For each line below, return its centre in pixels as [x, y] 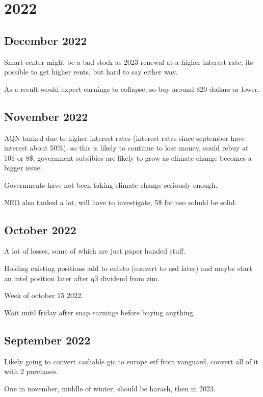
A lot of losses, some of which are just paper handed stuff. [95, 251]
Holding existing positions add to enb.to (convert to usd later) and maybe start [128, 268]
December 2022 [46, 40]
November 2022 [46, 116]
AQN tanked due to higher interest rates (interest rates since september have [124, 138]
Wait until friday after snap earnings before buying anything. [100, 312]
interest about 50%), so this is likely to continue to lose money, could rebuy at [126, 148]
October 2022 [40, 229]
